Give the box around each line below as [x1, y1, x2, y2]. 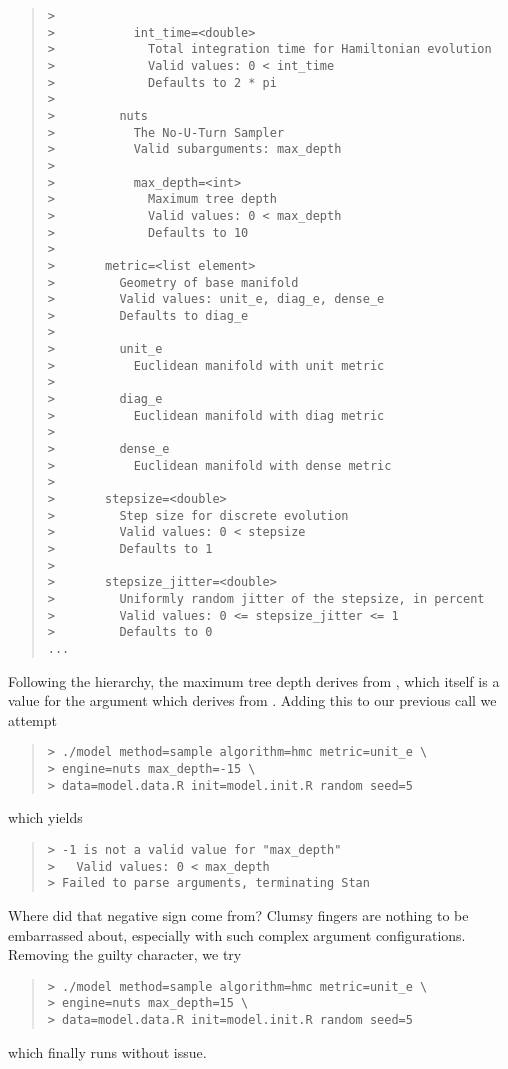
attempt [8, 709, 57, 730]
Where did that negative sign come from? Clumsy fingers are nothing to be [8, 904, 469, 925]
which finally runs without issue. [8, 1041, 207, 1062]
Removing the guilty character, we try [8, 944, 242, 965]
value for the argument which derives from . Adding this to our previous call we [8, 690, 497, 711]
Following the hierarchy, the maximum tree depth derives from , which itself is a [8, 670, 500, 691]
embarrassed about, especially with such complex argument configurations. [8, 924, 466, 945]
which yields [8, 807, 83, 828]
